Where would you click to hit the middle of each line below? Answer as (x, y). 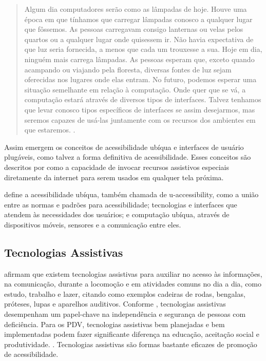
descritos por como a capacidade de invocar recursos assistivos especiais (117, 167)
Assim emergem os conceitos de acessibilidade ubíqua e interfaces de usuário (124, 147)
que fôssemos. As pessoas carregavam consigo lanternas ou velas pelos (134, 29)
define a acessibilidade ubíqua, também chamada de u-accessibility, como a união (131, 194)
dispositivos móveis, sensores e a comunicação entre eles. (93, 224)
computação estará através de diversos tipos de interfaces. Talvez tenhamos (143, 99)
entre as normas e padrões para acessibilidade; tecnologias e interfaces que (121, 204)
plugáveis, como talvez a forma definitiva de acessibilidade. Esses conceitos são (128, 157)
